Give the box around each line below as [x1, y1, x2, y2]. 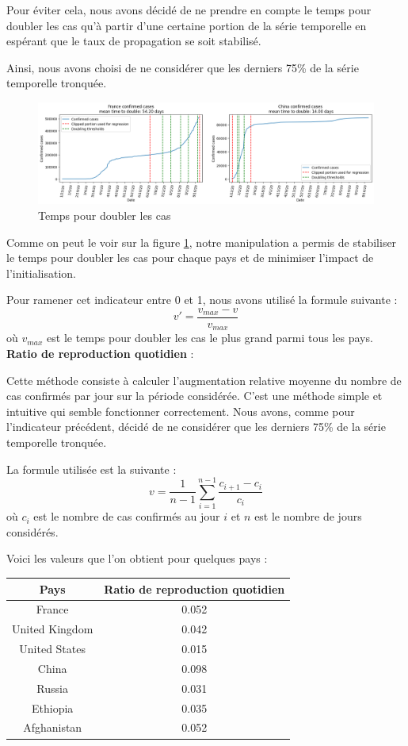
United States [19, 640, 86, 657]
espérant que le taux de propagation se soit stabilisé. [6, 33, 261, 49]
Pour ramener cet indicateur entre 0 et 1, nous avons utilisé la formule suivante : [6, 291, 398, 308]
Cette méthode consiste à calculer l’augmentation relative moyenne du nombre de [6, 371, 402, 388]
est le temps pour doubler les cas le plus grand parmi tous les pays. [47, 329, 373, 346]
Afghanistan [23, 719, 82, 736]
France [36, 601, 69, 617]
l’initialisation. [6, 264, 77, 281]
